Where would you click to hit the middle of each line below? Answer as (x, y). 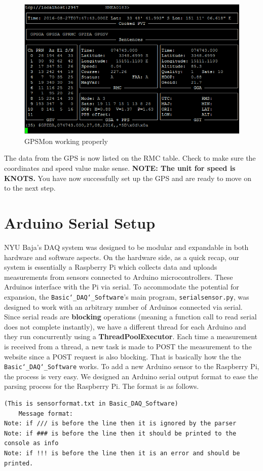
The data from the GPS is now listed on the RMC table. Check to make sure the (130, 158)
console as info (31, 443)
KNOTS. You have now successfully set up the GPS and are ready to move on (128, 178)
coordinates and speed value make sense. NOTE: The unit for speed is (120, 168)
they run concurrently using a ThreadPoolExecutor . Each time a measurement (131, 336)
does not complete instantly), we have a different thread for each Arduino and (125, 326)
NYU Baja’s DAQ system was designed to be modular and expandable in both (126, 247)
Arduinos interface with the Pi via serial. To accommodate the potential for (122, 287)
